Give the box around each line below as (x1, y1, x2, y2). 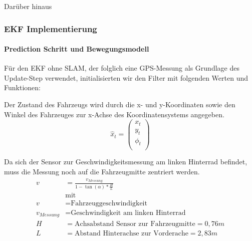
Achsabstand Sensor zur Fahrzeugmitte (74, 220, 195, 227)
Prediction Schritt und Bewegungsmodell (4, 44, 149, 54)
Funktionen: (4, 82, 41, 93)
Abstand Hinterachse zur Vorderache (74, 229, 188, 237)
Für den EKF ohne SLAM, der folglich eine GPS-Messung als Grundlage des (4, 63, 239, 73)
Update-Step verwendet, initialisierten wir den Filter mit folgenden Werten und (4, 72, 248, 83)
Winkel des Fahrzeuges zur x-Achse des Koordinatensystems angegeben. (4, 109, 224, 119)
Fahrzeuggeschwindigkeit (71, 199, 147, 207)
